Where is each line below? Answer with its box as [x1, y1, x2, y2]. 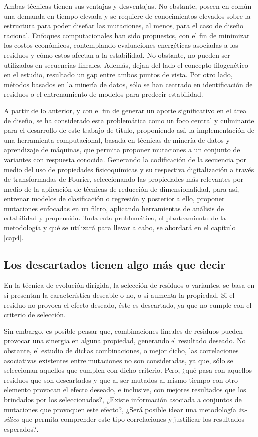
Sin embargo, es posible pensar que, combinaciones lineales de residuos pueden [4, 326, 243, 336]
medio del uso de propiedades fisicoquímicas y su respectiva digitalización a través [4, 164, 254, 174]
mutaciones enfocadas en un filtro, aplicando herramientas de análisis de [4, 203, 224, 213]
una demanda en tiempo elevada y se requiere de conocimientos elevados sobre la [4, 10, 251, 21]
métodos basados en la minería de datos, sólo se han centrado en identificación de [4, 79, 253, 89]
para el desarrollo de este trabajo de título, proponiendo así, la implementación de [4, 125, 254, 135]
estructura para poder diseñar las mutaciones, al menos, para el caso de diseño [4, 20, 244, 31]
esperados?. [4, 423, 39, 434]
